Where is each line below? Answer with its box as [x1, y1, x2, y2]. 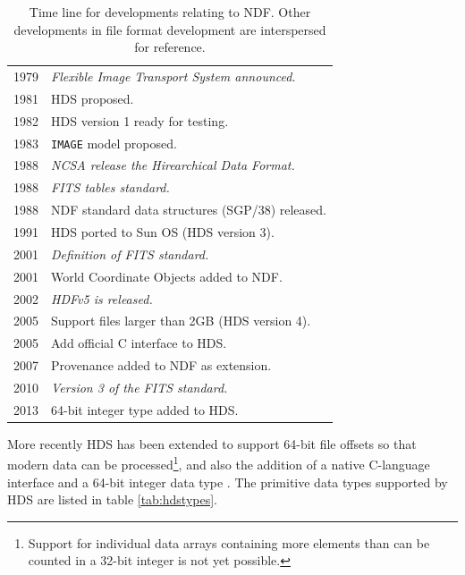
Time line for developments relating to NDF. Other [29, 3, 311, 21]
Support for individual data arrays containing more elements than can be [28, 533, 430, 552]
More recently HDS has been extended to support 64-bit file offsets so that [7, 434, 417, 452]
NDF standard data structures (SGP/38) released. [51, 200, 326, 219]
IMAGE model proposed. [51, 133, 177, 152]
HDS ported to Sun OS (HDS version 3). [51, 223, 275, 241]
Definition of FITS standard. [51, 244, 209, 263]
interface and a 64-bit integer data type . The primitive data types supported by [7, 472, 448, 491]
